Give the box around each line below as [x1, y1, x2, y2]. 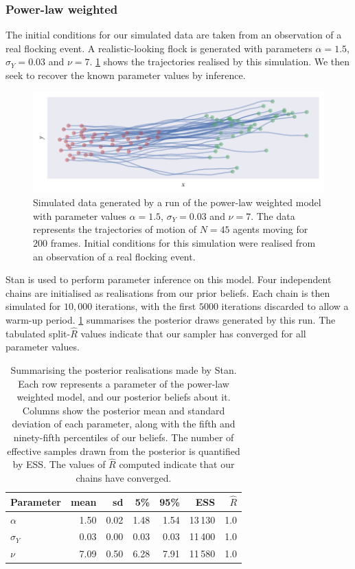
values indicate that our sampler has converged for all [80, 326, 306, 340]
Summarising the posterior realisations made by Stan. [10, 362, 237, 377]
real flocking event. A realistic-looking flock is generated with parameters [5, 41, 312, 55]
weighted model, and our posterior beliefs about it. [16, 390, 231, 404]
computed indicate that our [119, 457, 235, 471]
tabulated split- [5, 326, 71, 340]
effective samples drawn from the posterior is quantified [7, 443, 240, 458]
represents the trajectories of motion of [33, 222, 196, 236]
